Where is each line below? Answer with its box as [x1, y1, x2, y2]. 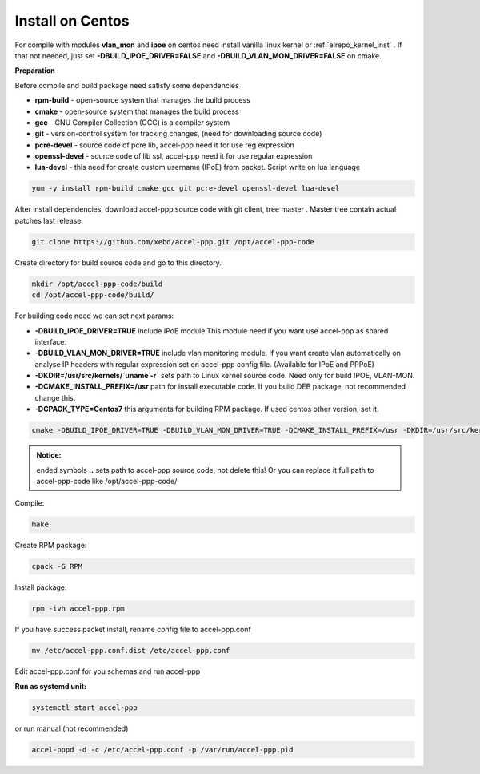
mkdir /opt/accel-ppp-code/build [31, 279, 163, 288]
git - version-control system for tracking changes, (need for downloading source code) [34, 129, 322, 139]
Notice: [36, 450, 62, 460]
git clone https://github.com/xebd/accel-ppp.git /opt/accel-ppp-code [31, 237, 315, 246]
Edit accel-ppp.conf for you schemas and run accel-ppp [14, 667, 201, 676]
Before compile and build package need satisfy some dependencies [14, 80, 239, 90]
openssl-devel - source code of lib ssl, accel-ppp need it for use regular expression [34, 151, 313, 161]
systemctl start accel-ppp [31, 703, 138, 712]
